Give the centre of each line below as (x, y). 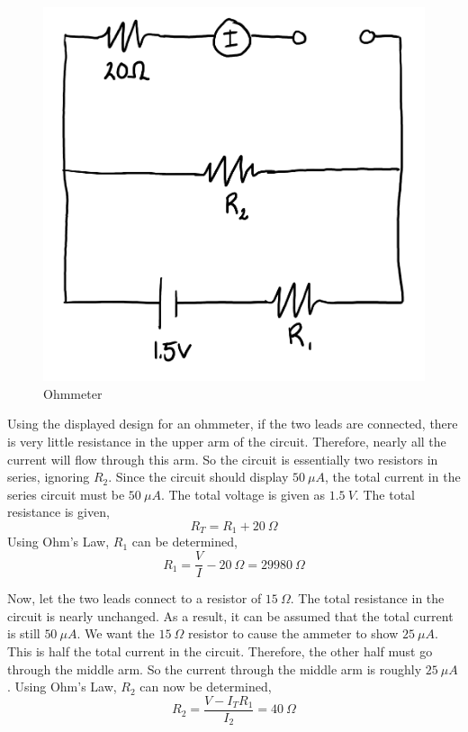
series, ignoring (49, 477)
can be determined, (184, 542)
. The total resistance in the (367, 598)
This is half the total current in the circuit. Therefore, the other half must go (220, 651)
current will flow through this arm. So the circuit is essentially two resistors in (223, 459)
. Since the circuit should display (198, 477)
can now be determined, (206, 687)
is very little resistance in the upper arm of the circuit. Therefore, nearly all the (227, 442)
